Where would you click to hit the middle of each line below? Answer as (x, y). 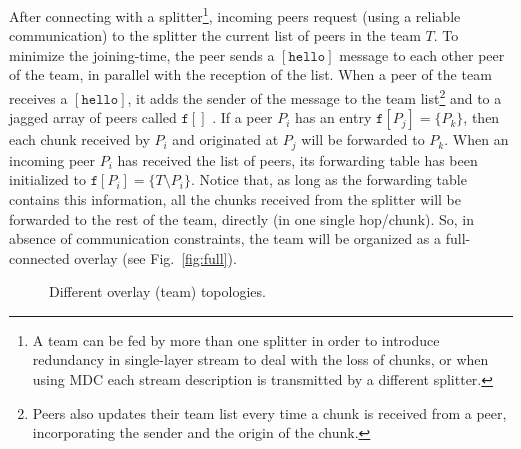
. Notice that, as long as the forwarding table (328, 179)
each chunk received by (79, 139)
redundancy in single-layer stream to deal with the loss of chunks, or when (260, 359)
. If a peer (242, 117)
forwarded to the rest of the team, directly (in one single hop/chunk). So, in (242, 218)
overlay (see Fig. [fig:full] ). (155, 257)
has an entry (333, 117)
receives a (38, 97)
